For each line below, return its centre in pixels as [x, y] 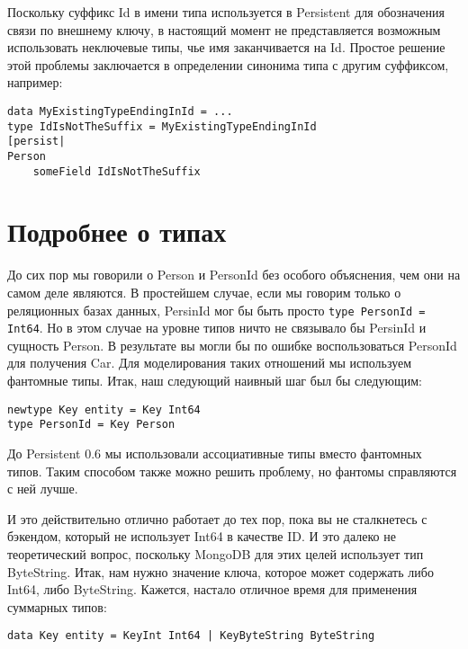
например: [35, 82]
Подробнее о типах [117, 231]
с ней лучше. [43, 489]
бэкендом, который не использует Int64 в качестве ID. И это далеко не [202, 536]
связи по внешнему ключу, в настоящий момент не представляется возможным [224, 29]
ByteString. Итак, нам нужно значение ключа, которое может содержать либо [220, 571]
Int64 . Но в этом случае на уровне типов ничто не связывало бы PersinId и [217, 328]
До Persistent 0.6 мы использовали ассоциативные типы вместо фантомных [215, 453]
